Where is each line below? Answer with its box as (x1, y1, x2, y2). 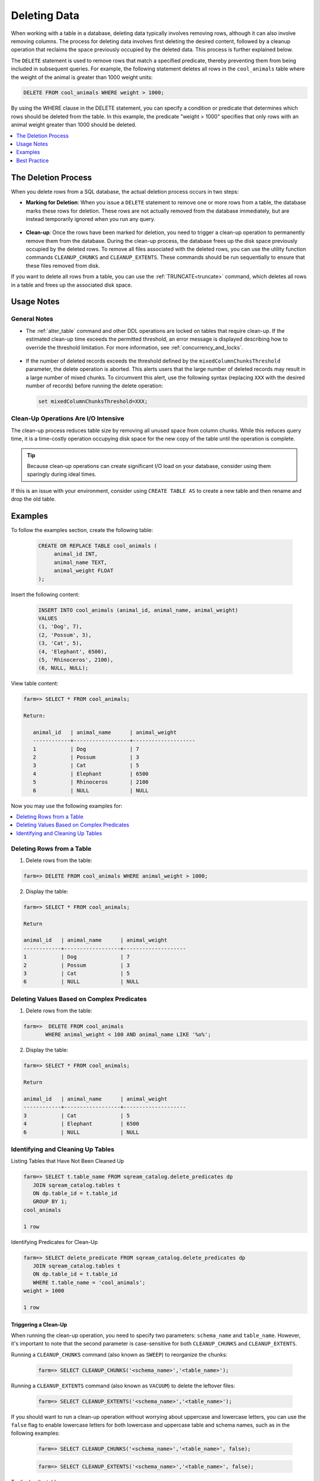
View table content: (11, 680, 59, 687)
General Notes (11, 315, 53, 323)
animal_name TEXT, (53, 559, 108, 566)
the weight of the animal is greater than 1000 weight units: (11, 73, 153, 81)
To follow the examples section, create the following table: (11, 527, 153, 534)
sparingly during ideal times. (27, 471, 97, 478)
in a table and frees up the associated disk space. (11, 281, 133, 288)
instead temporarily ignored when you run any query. (25, 215, 156, 222)
